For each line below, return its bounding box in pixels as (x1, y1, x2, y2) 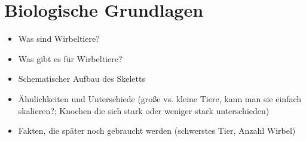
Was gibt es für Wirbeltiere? (18, 52, 123, 65)
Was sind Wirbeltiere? (18, 32, 100, 45)
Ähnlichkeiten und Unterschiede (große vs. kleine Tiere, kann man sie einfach (18, 92, 302, 105)
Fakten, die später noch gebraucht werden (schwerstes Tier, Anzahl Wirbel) (18, 124, 296, 137)
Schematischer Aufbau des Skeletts (18, 72, 145, 85)
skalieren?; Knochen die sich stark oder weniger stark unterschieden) (18, 104, 270, 117)
